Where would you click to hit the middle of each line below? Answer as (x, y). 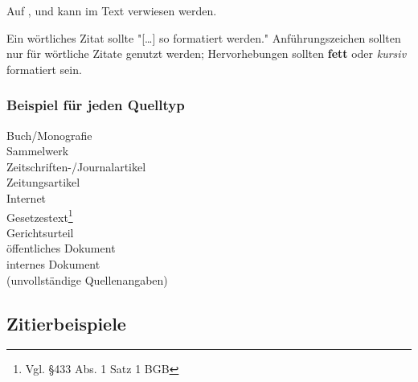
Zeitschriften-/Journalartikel (76, 166)
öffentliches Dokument (61, 248)
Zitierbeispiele (66, 323)
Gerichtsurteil (40, 232)
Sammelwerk (38, 151)
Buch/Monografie (49, 135)
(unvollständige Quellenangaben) (87, 279)
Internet (27, 197)
